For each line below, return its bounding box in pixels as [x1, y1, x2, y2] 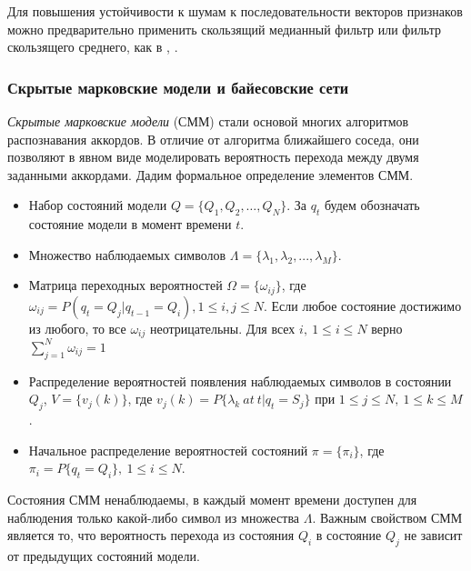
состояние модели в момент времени [28, 215, 232, 234]
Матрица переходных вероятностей [28, 275, 223, 295]
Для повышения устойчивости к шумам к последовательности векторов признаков [7, 2, 463, 20]
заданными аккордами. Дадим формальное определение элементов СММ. [7, 165, 414, 184]
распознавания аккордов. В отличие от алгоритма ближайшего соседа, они [7, 129, 419, 148]
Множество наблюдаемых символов [28, 245, 226, 264]
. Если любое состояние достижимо [264, 296, 462, 315]
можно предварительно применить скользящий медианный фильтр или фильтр [7, 19, 442, 38]
